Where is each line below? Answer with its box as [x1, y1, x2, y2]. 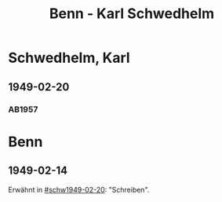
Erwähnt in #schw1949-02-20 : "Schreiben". [8, 185, 150, 194]
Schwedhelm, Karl [8, 49, 131, 67]
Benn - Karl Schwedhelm [49, 5, 215, 23]
